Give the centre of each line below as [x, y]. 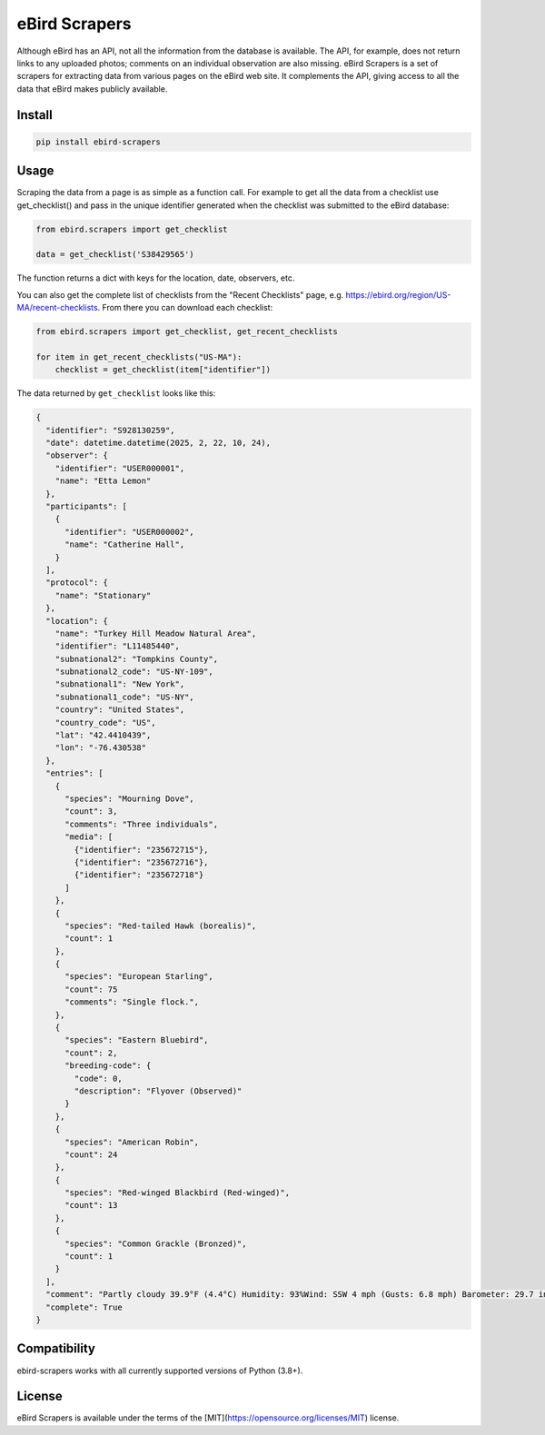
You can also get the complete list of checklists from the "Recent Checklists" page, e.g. [180, 294]
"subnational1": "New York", [120, 684]
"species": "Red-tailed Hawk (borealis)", [161, 925]
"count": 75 [91, 989]
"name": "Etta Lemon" [103, 481]
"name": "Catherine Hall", [125, 544]
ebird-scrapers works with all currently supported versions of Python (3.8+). [160, 1371]
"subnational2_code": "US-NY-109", [134, 672]
